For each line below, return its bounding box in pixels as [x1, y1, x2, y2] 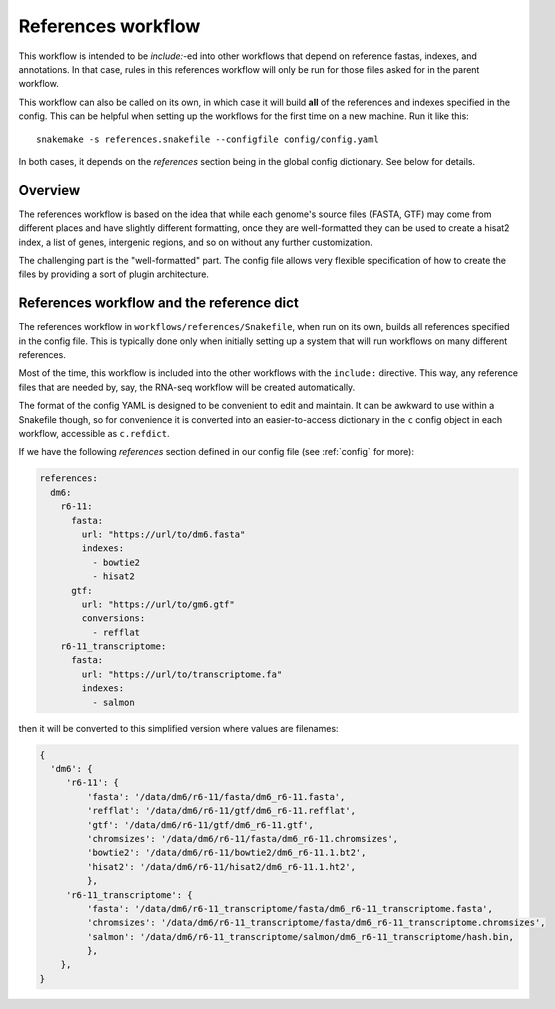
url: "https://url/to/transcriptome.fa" [81, 668, 283, 680]
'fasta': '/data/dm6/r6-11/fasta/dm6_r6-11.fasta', [86, 791, 346, 802]
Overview [18, 181, 81, 199]
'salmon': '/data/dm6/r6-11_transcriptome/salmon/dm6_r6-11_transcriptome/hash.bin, [86, 931, 515, 942]
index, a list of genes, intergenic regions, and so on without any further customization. [18, 236, 374, 248]
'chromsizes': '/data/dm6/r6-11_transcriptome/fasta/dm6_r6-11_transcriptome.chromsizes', [86, 917, 546, 929]
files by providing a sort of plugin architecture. [18, 268, 210, 280]
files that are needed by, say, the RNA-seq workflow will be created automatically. [18, 381, 356, 393]
